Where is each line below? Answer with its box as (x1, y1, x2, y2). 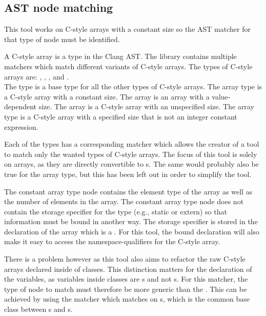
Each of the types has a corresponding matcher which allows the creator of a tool (4, 139, 259, 149)
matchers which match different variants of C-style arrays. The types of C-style (4, 61, 253, 71)
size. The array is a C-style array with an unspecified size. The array (38, 101, 254, 112)
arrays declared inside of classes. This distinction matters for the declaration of (4, 263, 252, 274)
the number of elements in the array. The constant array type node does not (4, 196, 244, 207)
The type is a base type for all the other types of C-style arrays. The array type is (4, 81, 262, 92)
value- (212, 91, 231, 102)
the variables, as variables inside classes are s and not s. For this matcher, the (4, 273, 248, 284)
